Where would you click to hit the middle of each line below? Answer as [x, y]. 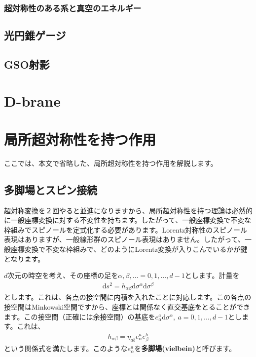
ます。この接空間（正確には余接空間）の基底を [80, 316]
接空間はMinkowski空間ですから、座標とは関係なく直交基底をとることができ [127, 307]
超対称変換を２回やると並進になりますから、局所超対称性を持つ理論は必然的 [128, 210]
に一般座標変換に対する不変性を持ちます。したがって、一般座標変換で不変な [128, 220]
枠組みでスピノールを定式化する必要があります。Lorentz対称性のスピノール [126, 229]
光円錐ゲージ [35, 35]
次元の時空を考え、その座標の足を [63, 275]
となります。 [24, 258]
